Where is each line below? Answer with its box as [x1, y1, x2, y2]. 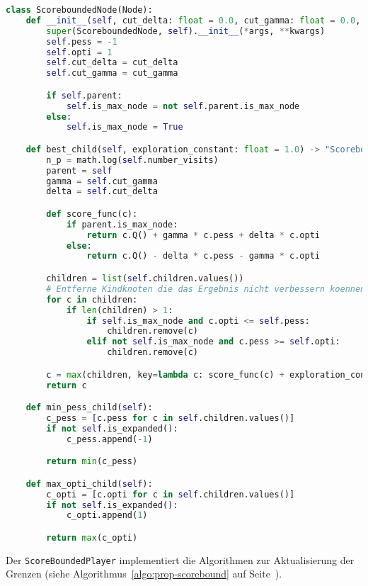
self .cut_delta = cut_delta [46, 57, 178, 68]
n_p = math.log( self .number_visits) [46, 154, 219, 165]
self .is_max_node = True [66, 122, 183, 133]
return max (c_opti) [46, 532, 138, 543]
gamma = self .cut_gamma [46, 176, 158, 186]
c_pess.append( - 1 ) [66, 434, 153, 444]
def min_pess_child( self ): [25, 402, 153, 413]
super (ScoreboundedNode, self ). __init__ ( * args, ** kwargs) [46, 26, 326, 36]
